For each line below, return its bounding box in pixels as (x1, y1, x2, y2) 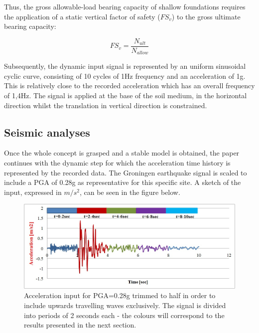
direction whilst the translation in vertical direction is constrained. (4, 100, 207, 110)
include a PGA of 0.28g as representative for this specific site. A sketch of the (4, 177, 241, 187)
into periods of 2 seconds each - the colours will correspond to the (24, 310, 225, 320)
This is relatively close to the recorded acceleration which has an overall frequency (4, 80, 255, 91)
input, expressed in (4, 186, 62, 197)
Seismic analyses (4, 124, 90, 140)
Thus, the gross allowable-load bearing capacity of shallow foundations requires (4, 1, 246, 11)
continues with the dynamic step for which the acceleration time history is (4, 158, 231, 168)
